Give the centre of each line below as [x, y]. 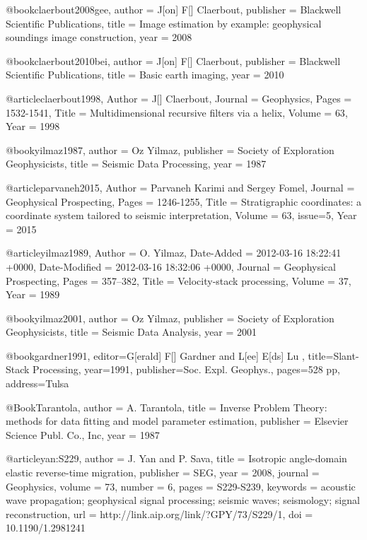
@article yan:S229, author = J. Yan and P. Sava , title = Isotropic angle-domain [176, 458]
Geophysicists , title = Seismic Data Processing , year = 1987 [136, 164]
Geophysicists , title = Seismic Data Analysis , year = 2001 [132, 332]
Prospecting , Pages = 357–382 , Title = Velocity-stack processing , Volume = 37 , [179, 280]
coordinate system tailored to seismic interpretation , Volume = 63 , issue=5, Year [181, 215]
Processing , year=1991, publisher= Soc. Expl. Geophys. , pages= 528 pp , [186, 369]
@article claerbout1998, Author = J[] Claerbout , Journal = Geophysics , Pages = [179, 98]
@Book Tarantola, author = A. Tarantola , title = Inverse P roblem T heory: [167, 407]
